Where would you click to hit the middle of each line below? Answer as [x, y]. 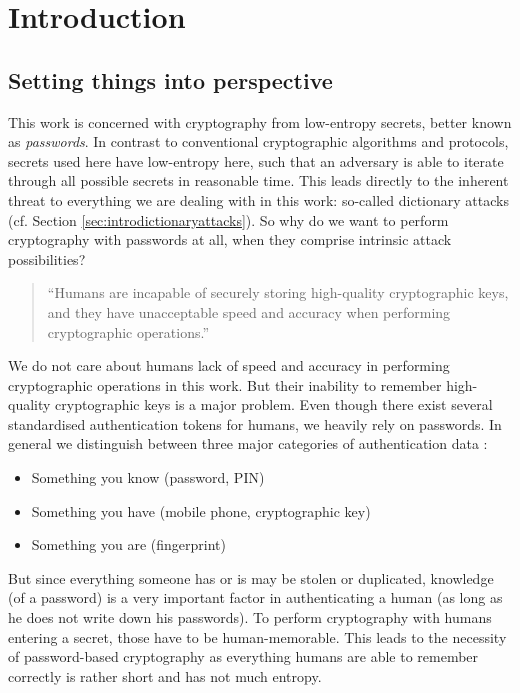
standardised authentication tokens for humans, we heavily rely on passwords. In [255, 423]
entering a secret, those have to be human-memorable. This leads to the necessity [257, 636]
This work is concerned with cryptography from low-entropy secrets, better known [260, 121]
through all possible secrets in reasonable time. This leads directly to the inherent [258, 180]
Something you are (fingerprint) [129, 544]
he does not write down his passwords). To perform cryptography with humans [250, 617]
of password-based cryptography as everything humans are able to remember [243, 656]
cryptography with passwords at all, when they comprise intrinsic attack [230, 239]
